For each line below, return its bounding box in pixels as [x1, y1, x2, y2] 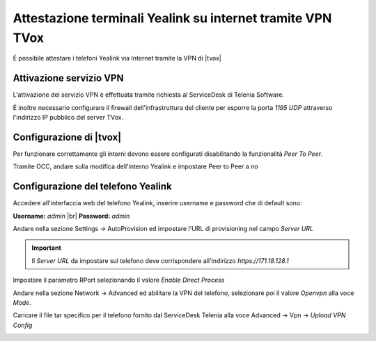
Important [31, 244, 62, 252]
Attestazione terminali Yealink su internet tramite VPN [13, 10, 332, 26]
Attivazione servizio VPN [13, 72, 124, 84]
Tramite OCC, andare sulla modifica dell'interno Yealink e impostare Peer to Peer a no [13, 162, 258, 170]
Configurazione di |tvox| [13, 131, 122, 143]
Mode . [13, 298, 31, 306]
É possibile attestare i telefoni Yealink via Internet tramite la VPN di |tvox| [13, 54, 222, 63]
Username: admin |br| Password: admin [13, 212, 130, 220]
